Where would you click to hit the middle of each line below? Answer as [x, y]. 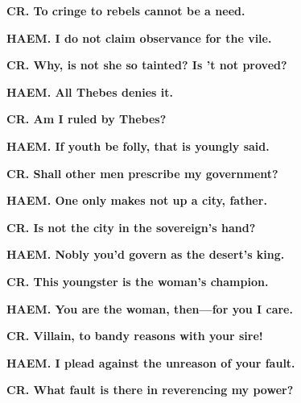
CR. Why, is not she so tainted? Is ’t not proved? [147, 65]
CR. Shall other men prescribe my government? [142, 173]
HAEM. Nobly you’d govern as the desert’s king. [146, 254]
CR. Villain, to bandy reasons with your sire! [135, 336]
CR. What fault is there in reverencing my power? [150, 390]
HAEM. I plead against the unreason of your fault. [151, 362]
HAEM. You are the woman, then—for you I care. [150, 308]
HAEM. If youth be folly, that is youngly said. [138, 145]
